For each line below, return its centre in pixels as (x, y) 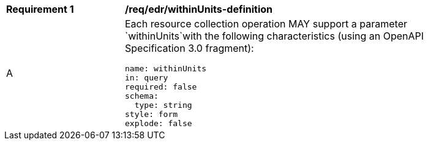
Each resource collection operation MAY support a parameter (266, 24)
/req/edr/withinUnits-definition (199, 9)
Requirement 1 (40, 9)
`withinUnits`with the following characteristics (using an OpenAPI (275, 36)
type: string (163, 105)
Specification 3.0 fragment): (190, 48)
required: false (161, 87)
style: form (152, 114)
